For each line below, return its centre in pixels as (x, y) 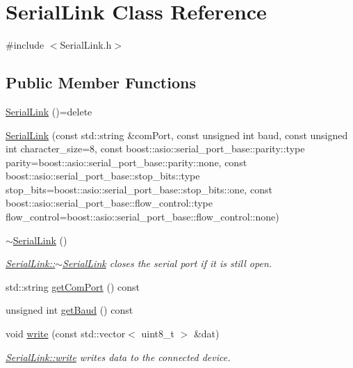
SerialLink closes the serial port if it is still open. (167, 263)
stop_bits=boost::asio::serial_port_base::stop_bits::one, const (139, 189)
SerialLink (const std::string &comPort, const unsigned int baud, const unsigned (177, 135)
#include (25, 45)
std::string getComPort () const (73, 286)
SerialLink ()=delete (49, 111)
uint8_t (158, 334)
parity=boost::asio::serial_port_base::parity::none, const (126, 162)
